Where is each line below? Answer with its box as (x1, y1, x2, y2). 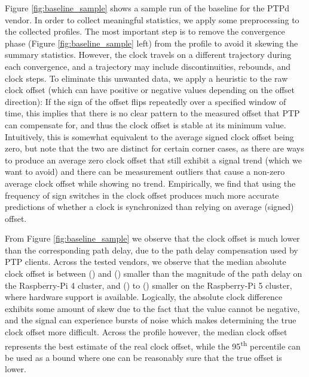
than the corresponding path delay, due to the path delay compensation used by (5, 243, 298, 256)
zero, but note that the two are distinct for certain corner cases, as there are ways (5, 142, 304, 154)
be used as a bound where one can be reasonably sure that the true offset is (5, 351, 282, 363)
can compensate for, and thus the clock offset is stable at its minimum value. (5, 118, 286, 131)
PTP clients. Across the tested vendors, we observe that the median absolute (5, 255, 286, 268)
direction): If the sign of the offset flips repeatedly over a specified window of (5, 95, 286, 107)
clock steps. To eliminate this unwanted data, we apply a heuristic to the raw (5, 72, 288, 84)
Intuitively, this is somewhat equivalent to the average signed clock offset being (5, 130, 294, 143)
